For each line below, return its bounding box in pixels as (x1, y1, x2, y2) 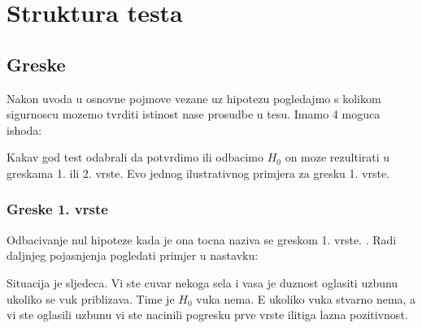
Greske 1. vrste (7, 199, 108, 219)
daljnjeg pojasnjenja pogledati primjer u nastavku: (7, 247, 259, 264)
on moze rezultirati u (285, 149, 390, 166)
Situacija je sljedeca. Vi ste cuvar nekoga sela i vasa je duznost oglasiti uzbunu (7, 274, 398, 291)
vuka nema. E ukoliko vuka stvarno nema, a (196, 290, 416, 307)
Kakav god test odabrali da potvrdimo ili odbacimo (7, 149, 263, 166)
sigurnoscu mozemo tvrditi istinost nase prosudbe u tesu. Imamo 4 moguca (7, 106, 381, 123)
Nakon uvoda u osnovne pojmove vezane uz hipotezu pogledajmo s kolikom (7, 89, 381, 106)
